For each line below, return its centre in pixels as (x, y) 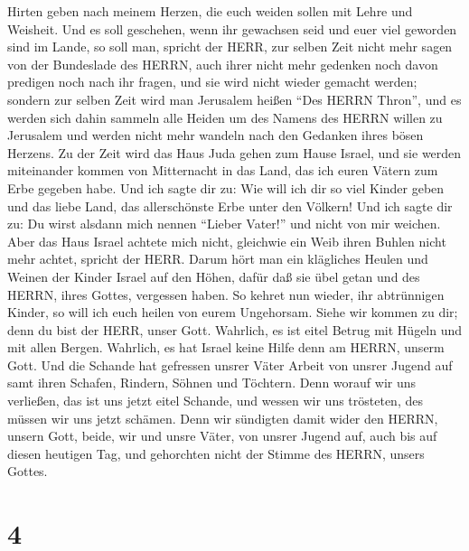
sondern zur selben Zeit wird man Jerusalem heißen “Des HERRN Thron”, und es (234, 99)
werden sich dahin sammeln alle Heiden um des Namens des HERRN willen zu (225, 117)
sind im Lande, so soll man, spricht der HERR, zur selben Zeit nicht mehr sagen (230, 47)
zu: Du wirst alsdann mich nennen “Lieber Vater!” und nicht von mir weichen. (224, 224)
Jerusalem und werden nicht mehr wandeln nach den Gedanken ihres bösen (216, 135)
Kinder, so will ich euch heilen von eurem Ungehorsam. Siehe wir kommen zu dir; (233, 312)
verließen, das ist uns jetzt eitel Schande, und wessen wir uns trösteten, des (215, 401)
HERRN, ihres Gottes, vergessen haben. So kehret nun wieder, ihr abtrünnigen (226, 294)
